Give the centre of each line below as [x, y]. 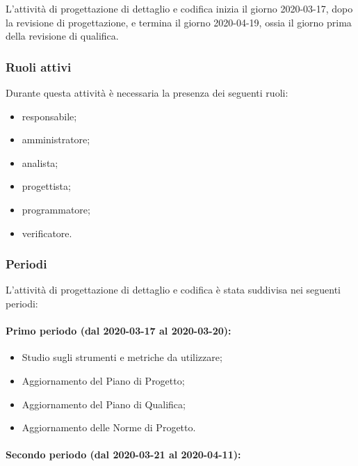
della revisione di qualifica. [62, 36]
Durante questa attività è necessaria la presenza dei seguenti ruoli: [147, 93]
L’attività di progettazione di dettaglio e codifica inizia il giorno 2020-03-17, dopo [179, 8]
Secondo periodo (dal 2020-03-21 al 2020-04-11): [123, 455]
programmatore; [56, 209]
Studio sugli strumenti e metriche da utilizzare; [122, 357]
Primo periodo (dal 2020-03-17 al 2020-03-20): [119, 331]
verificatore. [47, 233]
